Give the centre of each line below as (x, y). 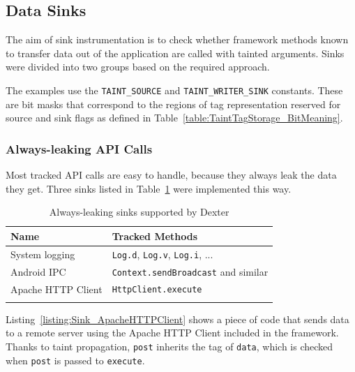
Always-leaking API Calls (79, 148)
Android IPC (38, 271)
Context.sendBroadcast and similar (190, 271)
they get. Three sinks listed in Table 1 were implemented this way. (149, 188)
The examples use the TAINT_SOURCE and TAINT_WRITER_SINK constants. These (174, 90)
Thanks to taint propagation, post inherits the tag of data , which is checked (169, 347)
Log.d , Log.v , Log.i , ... (163, 254)
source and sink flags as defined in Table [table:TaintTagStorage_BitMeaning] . (174, 118)
